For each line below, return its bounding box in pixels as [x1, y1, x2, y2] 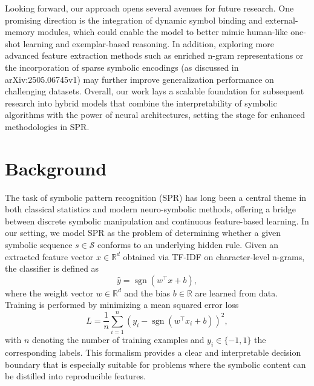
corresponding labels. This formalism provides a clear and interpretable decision [5, 345, 301, 358]
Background [5, 155, 107, 180]
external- [265, 13, 298, 26]
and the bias [124, 286, 171, 299]
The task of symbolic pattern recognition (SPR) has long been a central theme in [5, 191, 307, 203]
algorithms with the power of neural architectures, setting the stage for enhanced [5, 108, 305, 121]
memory [5, 25, 35, 38]
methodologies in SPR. [5, 120, 90, 132]
